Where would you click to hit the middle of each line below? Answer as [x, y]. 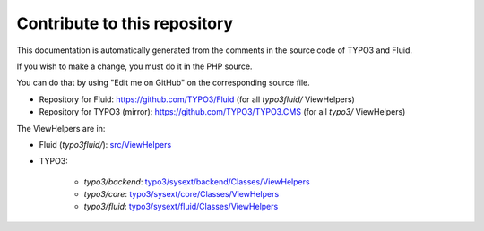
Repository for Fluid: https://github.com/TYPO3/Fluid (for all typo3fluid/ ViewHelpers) [197, 99]
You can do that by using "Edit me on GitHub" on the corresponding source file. [164, 83]
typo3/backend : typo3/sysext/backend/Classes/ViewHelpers [197, 181]
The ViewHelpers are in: [61, 128]
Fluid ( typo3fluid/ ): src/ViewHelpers [105, 144]
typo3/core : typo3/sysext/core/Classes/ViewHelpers [181, 194]
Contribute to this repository [125, 23]
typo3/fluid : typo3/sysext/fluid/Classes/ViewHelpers [181, 207]
